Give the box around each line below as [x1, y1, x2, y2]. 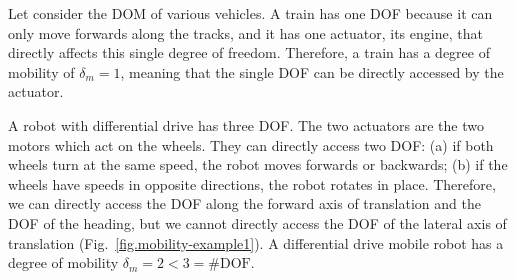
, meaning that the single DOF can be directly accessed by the [120, 61, 504, 82]
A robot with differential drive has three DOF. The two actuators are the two [8, 114, 484, 135]
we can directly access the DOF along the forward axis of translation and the [8, 193, 481, 214]
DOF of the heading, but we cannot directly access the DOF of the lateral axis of [8, 212, 507, 233]
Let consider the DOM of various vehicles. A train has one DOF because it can [8, 3, 493, 23]
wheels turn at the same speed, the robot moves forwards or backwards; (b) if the [8, 154, 508, 175]
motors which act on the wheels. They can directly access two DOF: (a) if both [8, 134, 494, 155]
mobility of [8, 61, 75, 82]
